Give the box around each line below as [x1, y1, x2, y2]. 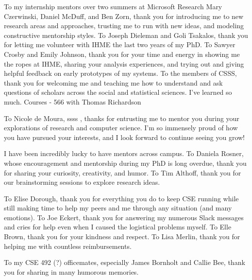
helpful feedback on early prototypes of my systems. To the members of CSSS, [4, 68, 237, 78]
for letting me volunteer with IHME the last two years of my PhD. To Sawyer [4, 39, 235, 50]
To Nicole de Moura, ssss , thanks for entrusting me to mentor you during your [4, 113, 239, 123]
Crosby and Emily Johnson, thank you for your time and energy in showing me [4, 49, 240, 59]
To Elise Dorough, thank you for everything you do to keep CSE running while [4, 193, 239, 203]
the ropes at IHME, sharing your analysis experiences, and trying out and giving [4, 58, 244, 69]
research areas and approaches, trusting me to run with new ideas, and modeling [4, 20, 244, 31]
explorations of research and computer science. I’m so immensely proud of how [4, 122, 238, 133]
